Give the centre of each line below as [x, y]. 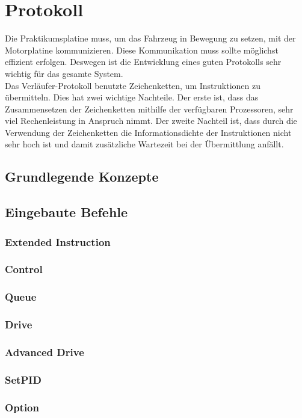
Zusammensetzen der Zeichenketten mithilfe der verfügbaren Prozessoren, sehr [149, 109]
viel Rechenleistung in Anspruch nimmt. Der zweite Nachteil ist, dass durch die [151, 121]
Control [24, 269]
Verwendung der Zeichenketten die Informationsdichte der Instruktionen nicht [148, 132]
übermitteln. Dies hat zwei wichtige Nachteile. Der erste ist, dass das [132, 97]
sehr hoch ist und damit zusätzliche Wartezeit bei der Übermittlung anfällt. [144, 144]
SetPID [23, 379]
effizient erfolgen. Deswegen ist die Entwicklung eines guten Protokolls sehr [143, 62]
